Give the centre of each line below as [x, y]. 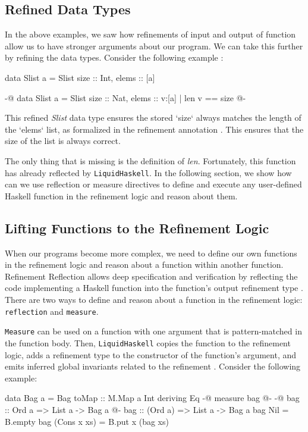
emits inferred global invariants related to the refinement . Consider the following [153, 366]
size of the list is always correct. [63, 141]
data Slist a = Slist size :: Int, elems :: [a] [80, 77]
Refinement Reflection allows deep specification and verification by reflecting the [151, 276]
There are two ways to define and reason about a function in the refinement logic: [154, 299]
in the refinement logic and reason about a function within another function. [144, 264]
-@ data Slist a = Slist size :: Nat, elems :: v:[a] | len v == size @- [125, 97]
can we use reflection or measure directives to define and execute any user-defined [153, 184]
